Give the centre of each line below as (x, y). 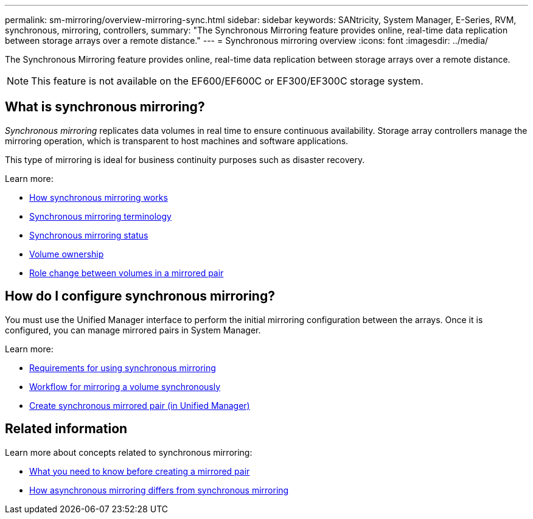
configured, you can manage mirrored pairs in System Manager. (133, 330)
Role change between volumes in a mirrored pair (127, 273)
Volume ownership (67, 254)
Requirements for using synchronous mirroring (123, 367)
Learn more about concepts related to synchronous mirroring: (129, 452)
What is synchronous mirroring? (105, 107)
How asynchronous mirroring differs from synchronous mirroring (159, 490)
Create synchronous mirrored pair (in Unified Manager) (140, 405)
